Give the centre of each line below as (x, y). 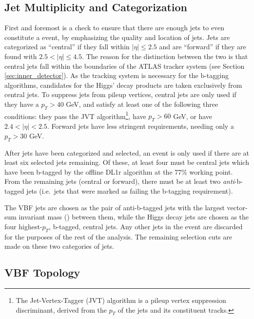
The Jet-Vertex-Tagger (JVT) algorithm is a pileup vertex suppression (121, 300)
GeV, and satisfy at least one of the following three (142, 104)
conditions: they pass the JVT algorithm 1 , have (75, 115)
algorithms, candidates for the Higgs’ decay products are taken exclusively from (123, 85)
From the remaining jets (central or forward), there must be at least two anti (119, 181)
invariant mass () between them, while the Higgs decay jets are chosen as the (134, 217)
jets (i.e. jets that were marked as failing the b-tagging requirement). (130, 190)
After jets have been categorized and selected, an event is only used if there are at (127, 152)
